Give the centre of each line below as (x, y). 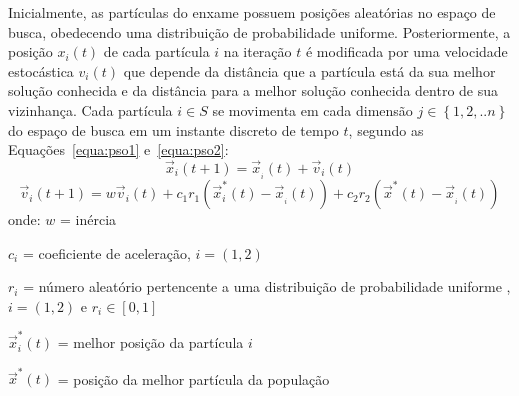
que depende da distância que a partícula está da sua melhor (309, 70)
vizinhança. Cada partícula (90, 109)
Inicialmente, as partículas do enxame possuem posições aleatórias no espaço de (252, 12)
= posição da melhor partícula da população (193, 378)
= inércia (88, 219)
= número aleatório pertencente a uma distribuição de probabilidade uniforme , (267, 286)
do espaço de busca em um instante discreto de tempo (173, 129)
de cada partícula (156, 51)
